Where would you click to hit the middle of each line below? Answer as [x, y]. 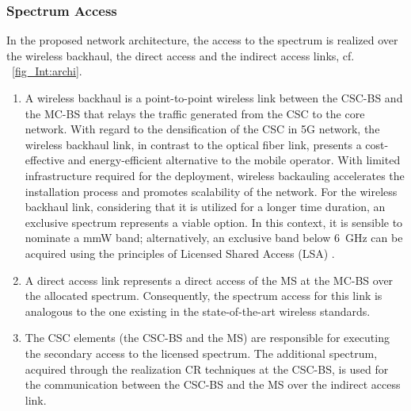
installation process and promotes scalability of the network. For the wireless [211, 191]
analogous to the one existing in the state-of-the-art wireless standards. [198, 311]
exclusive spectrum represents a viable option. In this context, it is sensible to [214, 222]
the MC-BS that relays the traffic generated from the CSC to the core [195, 113]
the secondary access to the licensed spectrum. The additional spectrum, [201, 353]
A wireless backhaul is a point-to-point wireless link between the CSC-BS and [214, 98]
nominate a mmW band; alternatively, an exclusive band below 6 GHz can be [214, 238]
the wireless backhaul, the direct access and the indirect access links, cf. [181, 55]
